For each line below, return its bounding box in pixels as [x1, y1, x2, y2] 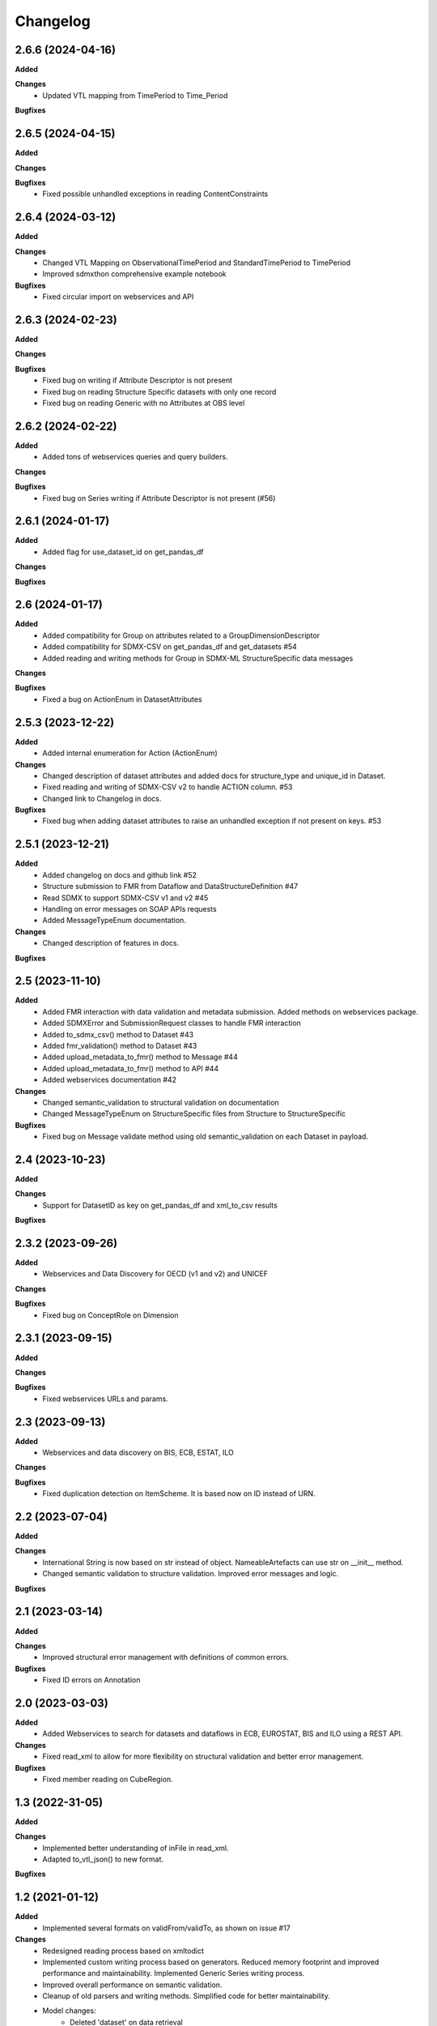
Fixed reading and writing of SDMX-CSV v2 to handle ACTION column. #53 [42, 782, 293, 792]
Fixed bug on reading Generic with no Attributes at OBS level [42, 398, 245, 408]
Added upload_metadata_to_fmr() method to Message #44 [42, 1052, 238, 1062]
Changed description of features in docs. [42, 938, 180, 948]
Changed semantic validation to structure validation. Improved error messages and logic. [42, 1569, 339, 1579]
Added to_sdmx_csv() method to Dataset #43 [42, 1029, 194, 1039]
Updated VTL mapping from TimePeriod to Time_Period [42, 90, 228, 100]
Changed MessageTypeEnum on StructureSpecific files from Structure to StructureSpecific [42, 1109, 346, 1118]
